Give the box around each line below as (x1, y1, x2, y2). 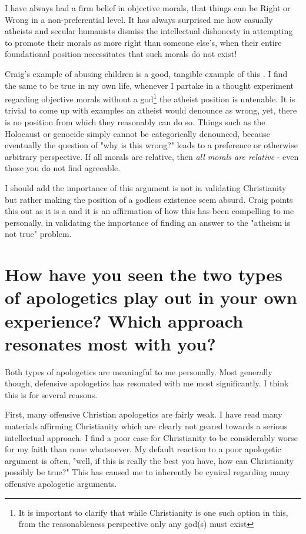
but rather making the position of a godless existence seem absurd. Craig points (5, 193, 293, 205)
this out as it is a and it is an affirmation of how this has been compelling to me (5, 205, 294, 217)
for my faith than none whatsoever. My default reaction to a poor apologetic (5, 443, 281, 455)
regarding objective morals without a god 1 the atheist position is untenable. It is (5, 91, 295, 105)
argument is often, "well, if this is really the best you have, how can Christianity (5, 454, 294, 466)
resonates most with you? (5, 331, 216, 355)
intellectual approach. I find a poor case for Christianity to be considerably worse (5, 431, 298, 443)
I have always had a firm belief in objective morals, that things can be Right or (5, 2, 291, 14)
